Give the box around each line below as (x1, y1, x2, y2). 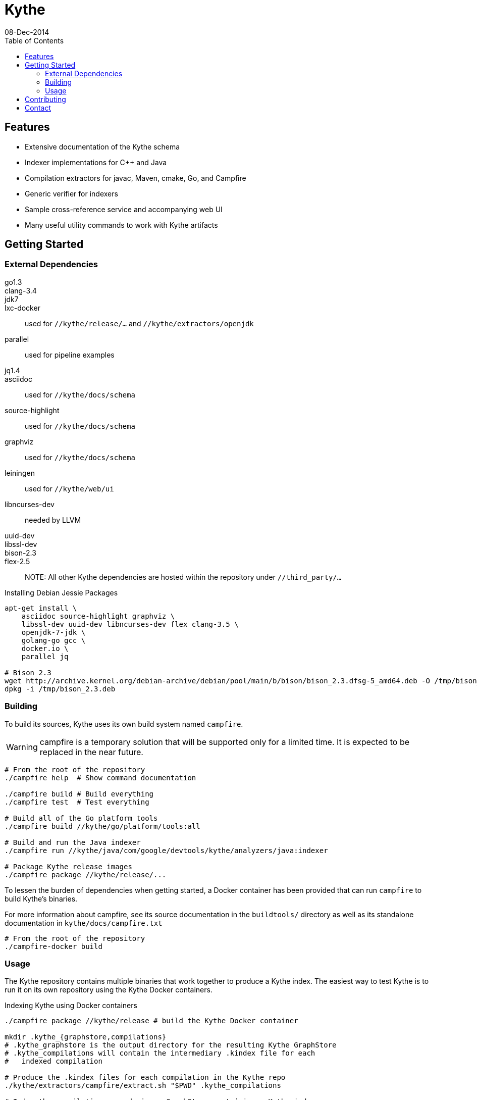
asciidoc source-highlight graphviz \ (21, 612, 175, 620)
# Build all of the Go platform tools (5, 814, 158, 822)
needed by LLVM (25, 515, 81, 524)
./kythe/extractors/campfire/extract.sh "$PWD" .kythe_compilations (5, 1081, 281, 1090)
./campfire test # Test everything (5, 797, 149, 806)
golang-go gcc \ (21, 636, 86, 644)
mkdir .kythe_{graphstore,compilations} (5, 1033, 167, 1041)
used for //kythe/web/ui (25, 484, 114, 493)
